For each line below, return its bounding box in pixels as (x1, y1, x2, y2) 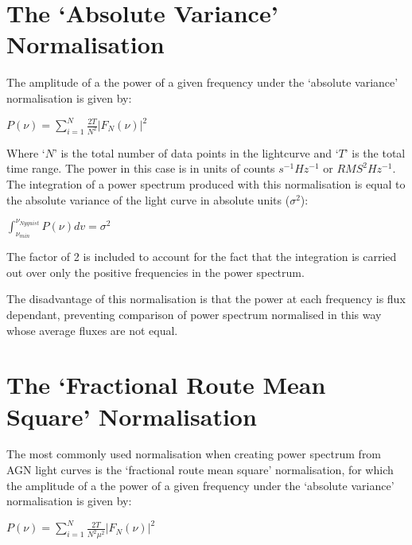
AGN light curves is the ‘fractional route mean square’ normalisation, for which (6, 461, 394, 478)
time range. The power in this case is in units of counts (6, 160, 275, 177)
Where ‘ (6, 144, 45, 161)
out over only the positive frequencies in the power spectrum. (6, 263, 305, 280)
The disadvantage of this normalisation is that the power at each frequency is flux (6, 290, 406, 307)
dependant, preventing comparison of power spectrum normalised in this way (6, 306, 382, 322)
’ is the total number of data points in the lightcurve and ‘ (53, 144, 339, 161)
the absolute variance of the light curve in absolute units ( (6, 191, 290, 208)
